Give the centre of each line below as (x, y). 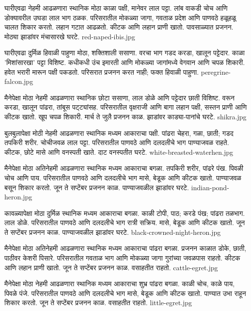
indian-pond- (210, 187)
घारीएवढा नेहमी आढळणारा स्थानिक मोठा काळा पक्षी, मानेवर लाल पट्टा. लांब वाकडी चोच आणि (116, 8)
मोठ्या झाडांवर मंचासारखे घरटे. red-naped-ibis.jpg (70, 36)
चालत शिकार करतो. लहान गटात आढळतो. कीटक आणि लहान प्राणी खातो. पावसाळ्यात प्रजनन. (119, 27)
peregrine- (216, 72)
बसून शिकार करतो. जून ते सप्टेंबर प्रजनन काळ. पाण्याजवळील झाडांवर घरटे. (97, 187)
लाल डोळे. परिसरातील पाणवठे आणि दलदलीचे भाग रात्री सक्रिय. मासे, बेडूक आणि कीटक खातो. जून (125, 222)
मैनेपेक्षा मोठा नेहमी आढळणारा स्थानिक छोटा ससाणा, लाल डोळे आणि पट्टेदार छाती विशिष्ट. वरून (119, 97)
